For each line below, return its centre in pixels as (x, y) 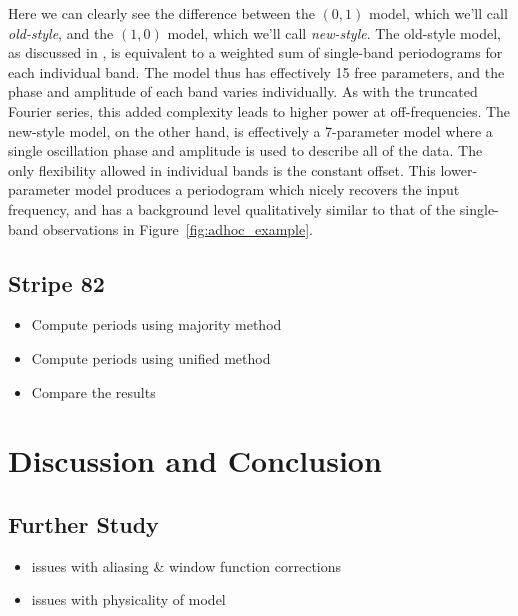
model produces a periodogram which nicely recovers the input (267, 189)
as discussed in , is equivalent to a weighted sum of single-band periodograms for (255, 52)
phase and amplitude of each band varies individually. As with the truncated (243, 91)
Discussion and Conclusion (195, 460)
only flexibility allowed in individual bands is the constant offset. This (222, 169)
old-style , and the (61, 32)
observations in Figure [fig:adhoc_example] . (178, 228)
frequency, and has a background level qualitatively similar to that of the (232, 208)
